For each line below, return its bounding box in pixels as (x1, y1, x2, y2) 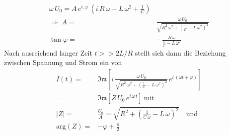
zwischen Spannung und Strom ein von (4, 57, 122, 67)
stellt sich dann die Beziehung (135, 47, 226, 58)
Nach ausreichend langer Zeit (4, 47, 92, 58)
